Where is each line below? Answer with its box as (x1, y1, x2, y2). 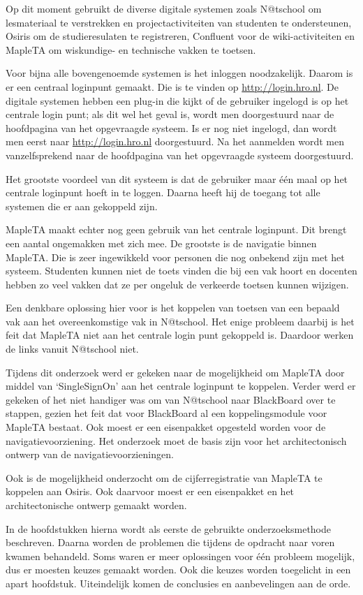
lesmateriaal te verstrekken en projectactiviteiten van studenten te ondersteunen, (6, 15, 352, 29)
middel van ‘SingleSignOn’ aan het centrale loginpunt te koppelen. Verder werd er (6, 379, 356, 393)
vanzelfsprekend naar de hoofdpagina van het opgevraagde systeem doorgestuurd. (6, 147, 354, 162)
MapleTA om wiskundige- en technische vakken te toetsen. (6, 42, 256, 57)
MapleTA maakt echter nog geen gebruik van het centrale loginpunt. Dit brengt (6, 222, 347, 237)
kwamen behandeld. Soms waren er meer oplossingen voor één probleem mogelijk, (6, 548, 355, 563)
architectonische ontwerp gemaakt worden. (6, 498, 187, 512)
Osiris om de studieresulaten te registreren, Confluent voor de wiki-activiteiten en (6, 29, 355, 43)
